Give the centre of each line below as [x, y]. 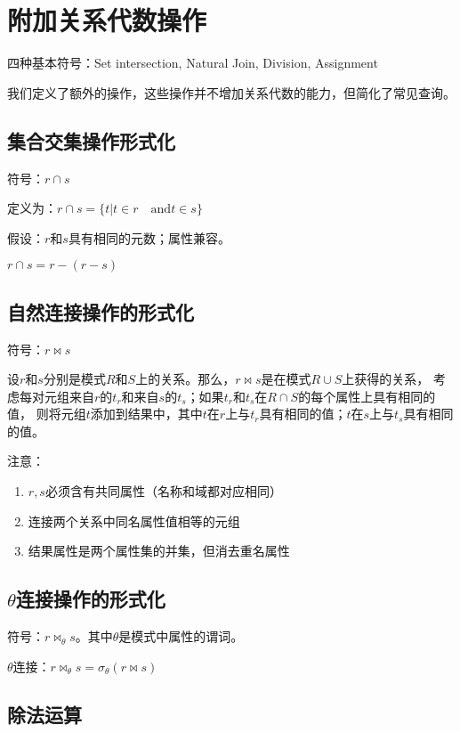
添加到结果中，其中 [146, 414]
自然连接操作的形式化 [101, 311]
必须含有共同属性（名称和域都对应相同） [163, 491]
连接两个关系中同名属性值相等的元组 [134, 521]
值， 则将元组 [47, 414]
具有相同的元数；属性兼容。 [149, 237]
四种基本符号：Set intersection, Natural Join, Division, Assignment [193, 63]
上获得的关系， [386, 379]
